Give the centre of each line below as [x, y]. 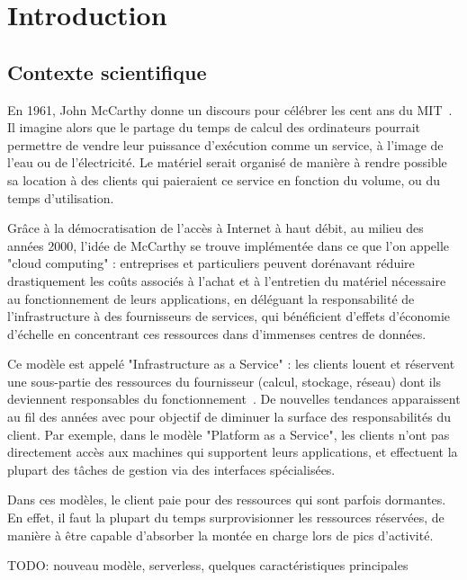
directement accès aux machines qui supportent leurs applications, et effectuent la [233, 452]
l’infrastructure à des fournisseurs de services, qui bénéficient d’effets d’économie [229, 316]
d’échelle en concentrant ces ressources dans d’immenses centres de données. [217, 333]
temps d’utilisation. [61, 197]
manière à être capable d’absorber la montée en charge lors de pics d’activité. [220, 535]
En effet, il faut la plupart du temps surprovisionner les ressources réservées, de [226, 518]
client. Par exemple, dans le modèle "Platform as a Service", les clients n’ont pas [229, 434]
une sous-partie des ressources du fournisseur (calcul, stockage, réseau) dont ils [225, 381]
